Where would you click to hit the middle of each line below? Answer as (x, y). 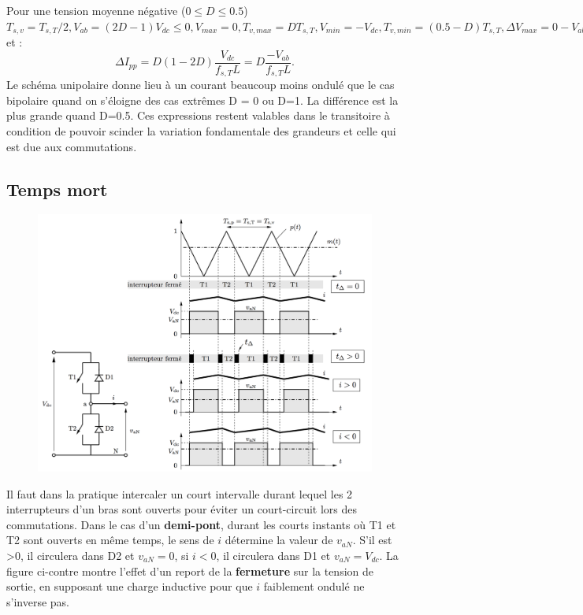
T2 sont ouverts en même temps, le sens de (110, 540)
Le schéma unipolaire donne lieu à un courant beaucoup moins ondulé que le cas (201, 85)
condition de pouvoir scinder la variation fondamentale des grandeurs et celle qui (201, 130)
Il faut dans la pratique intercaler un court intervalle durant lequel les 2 (180, 493)
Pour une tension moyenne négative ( (96, 10)
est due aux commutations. (72, 146)
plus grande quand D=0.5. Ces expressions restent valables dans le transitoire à (198, 115)
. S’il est (372, 540)
